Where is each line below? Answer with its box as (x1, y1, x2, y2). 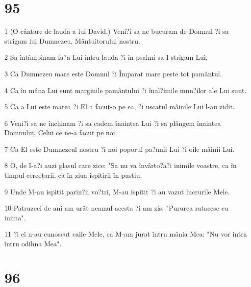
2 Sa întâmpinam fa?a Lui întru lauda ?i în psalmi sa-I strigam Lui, (4, 52, 208, 62)
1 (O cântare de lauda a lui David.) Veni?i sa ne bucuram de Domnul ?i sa (4, 26, 229, 36)
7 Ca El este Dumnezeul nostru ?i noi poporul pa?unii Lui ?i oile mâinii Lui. (4, 143, 235, 154)
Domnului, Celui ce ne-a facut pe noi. (4, 127, 117, 138)
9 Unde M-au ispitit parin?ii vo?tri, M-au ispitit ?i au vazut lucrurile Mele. (4, 186, 230, 196)
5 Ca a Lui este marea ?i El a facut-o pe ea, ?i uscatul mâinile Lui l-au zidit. (4, 101, 235, 112)
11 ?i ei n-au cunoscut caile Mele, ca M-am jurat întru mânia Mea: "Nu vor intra (4, 229, 247, 239)
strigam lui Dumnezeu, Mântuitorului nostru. (4, 35, 141, 46)
